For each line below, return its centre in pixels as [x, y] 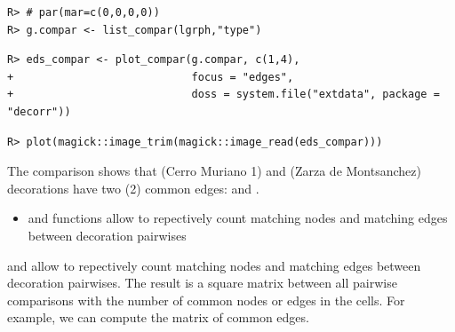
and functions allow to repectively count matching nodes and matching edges [238, 218]
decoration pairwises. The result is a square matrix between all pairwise [202, 283]
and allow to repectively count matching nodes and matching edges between [214, 265]
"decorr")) [39, 111]
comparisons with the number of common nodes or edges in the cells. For [206, 300]
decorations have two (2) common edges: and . [133, 188]
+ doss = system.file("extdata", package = [224, 95]
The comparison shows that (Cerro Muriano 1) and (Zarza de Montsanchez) [214, 171]
